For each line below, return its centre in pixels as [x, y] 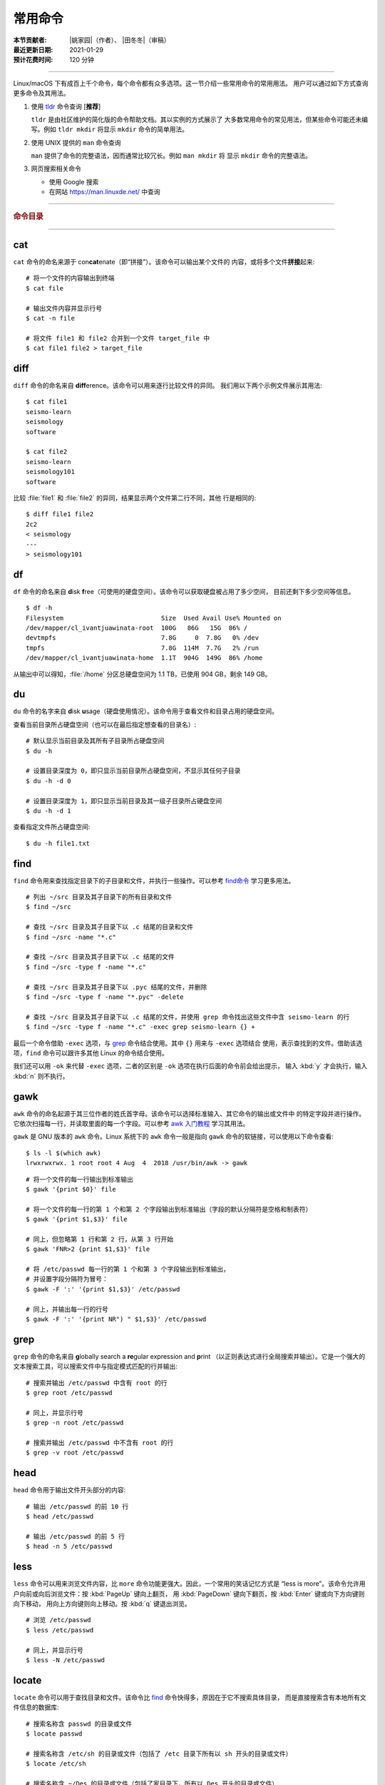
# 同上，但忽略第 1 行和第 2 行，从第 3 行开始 [100, 1239]
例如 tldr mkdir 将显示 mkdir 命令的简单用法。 [116, 129]
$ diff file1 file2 [60, 514]
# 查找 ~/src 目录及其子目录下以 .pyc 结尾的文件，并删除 [117, 987]
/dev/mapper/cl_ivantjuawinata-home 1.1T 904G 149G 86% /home [144, 658]
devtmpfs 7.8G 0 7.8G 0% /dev [143, 638]
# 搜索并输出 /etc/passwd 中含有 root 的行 [97, 1383]
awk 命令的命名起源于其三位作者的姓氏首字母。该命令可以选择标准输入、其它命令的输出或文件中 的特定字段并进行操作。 [189, 1113]
